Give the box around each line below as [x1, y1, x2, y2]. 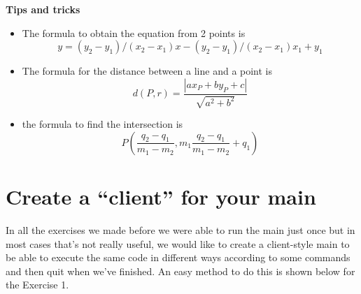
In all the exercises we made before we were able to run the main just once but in [6, 222, 355, 237]
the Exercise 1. [6, 277, 69, 292]
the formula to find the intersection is [22, 117, 183, 131]
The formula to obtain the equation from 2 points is [22, 25, 246, 40]
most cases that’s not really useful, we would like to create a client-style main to [6, 236, 350, 251]
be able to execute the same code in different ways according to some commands [6, 250, 351, 265]
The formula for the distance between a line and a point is [22, 64, 273, 78]
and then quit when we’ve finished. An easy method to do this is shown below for [6, 263, 355, 278]
